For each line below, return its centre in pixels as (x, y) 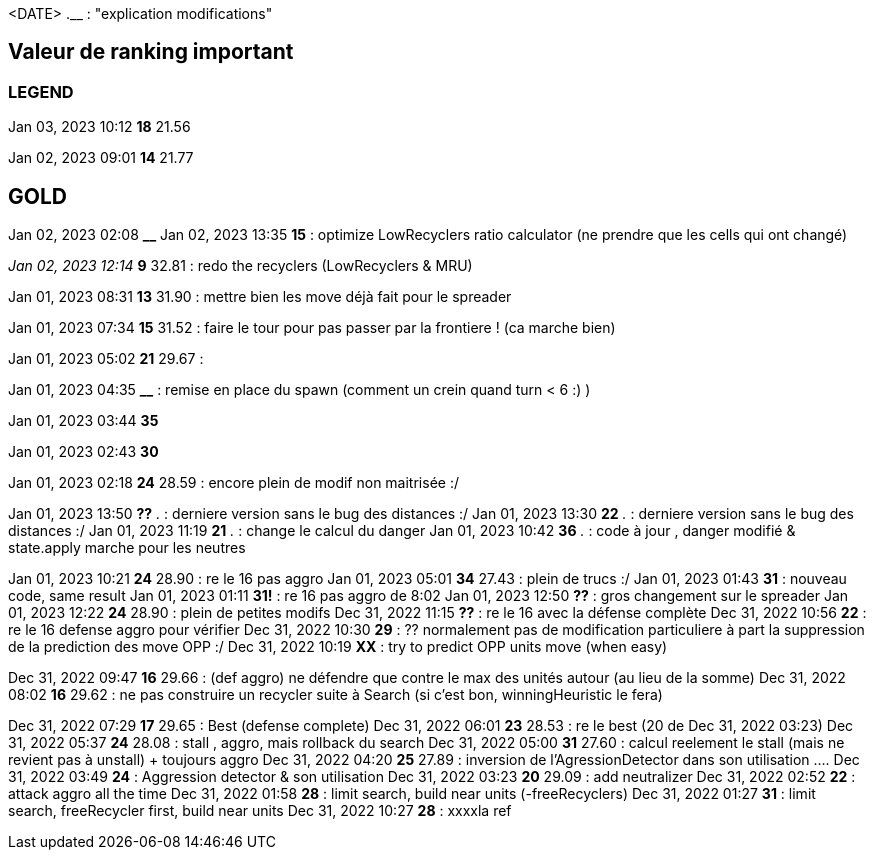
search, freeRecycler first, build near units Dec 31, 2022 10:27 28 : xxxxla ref (260, 811)
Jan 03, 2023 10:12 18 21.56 (99, 127)
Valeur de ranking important (151, 52)
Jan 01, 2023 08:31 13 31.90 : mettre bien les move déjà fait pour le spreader (260, 297)
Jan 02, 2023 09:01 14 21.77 (101, 158)
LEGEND (41, 91)
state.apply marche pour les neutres (127, 548)
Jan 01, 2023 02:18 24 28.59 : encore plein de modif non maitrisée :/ (233, 483)
